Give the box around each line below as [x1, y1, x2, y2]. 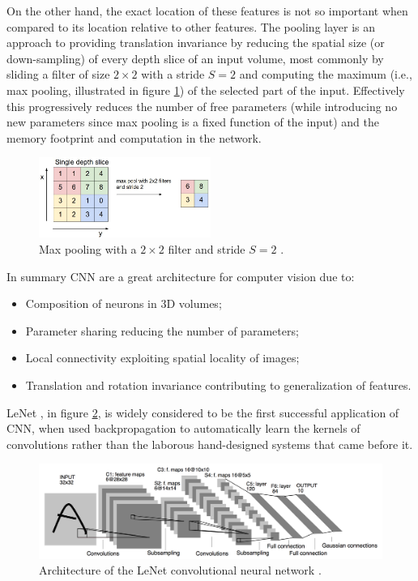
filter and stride [168, 241, 245, 258]
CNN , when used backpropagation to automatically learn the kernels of [6, 420, 360, 437]
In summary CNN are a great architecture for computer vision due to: [6, 267, 355, 284]
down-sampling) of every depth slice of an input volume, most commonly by [6, 49, 384, 66]
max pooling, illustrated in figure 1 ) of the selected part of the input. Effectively [6, 81, 405, 98]
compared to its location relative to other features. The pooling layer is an [6, 18, 376, 35]
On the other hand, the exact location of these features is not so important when [6, 2, 408, 19]
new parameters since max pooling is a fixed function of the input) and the [6, 113, 379, 130]
